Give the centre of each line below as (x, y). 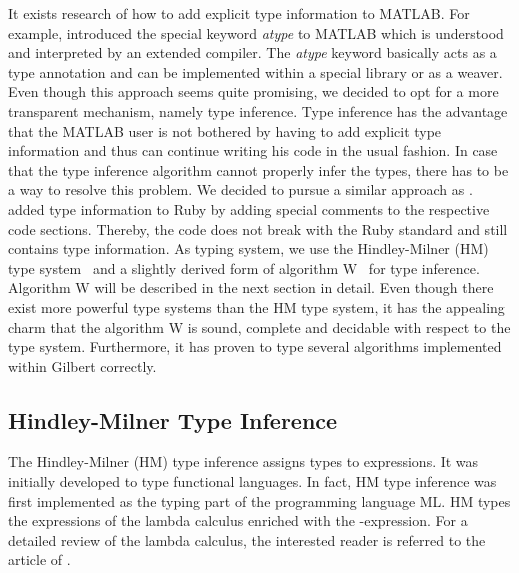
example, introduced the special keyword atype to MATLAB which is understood (256, 32)
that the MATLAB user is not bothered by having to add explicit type (225, 130)
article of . (39, 559)
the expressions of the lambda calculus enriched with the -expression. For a (238, 520)
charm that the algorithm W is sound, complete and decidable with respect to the (259, 326)
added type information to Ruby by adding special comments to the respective (249, 208)
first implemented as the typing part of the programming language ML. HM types (259, 500)
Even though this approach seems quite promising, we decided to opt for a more (253, 91)
